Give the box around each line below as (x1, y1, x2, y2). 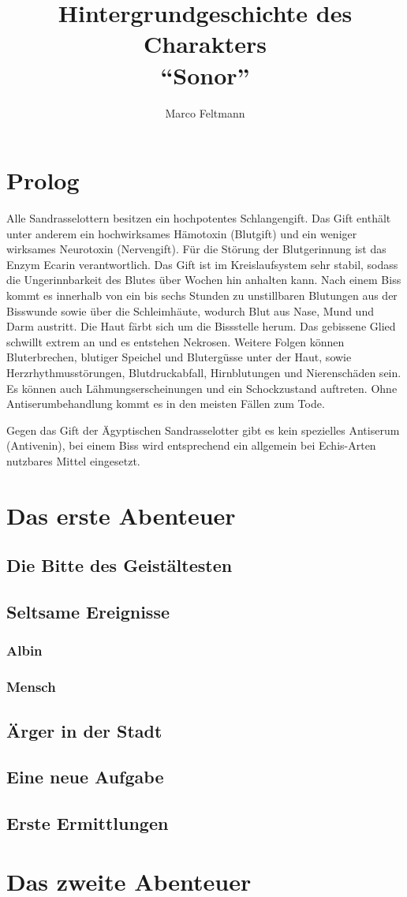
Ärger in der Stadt (6, 718, 162, 742)
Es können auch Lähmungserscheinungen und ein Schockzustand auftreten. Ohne (6, 379, 398, 396)
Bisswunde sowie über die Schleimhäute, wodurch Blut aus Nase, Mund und (6, 302, 374, 319)
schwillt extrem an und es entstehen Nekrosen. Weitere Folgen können (6, 333, 345, 349)
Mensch (6, 677, 56, 697)
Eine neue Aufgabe (6, 764, 164, 789)
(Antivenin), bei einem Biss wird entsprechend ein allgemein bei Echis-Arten (6, 437, 376, 454)
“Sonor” (160, 58, 250, 91)
